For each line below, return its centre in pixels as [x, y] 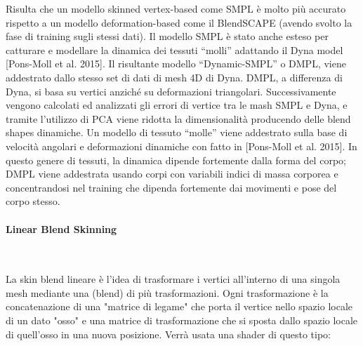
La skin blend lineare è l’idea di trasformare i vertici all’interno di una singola [173, 279]
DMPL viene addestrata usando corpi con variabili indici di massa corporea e [172, 174]
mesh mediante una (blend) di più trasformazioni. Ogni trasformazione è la [167, 292]
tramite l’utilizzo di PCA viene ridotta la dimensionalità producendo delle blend [178, 118]
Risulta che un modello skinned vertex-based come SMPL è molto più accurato [176, 8]
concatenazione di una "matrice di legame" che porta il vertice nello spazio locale [179, 306]
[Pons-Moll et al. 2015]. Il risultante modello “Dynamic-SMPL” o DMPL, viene [176, 64]
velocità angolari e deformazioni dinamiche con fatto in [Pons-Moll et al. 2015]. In [181, 146]
